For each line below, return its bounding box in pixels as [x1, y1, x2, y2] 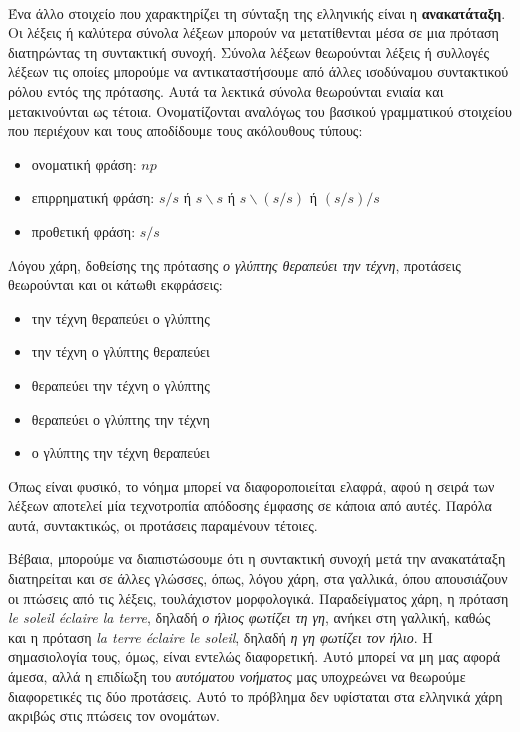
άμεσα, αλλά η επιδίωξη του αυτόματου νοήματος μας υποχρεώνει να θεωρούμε [8, 666, 466, 687]
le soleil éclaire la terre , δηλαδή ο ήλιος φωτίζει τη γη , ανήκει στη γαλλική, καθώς [8, 607, 491, 628]
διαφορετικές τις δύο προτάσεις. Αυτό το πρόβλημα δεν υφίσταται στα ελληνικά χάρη [8, 685, 503, 706]
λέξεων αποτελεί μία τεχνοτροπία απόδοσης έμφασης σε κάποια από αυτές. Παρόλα [8, 495, 492, 516]
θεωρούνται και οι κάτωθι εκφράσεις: [8, 274, 223, 295]
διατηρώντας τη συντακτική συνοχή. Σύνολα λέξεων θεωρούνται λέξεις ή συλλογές [8, 41, 490, 62]
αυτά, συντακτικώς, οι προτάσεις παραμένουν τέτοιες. [8, 514, 318, 535]
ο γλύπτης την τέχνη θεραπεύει [31, 442, 210, 463]
